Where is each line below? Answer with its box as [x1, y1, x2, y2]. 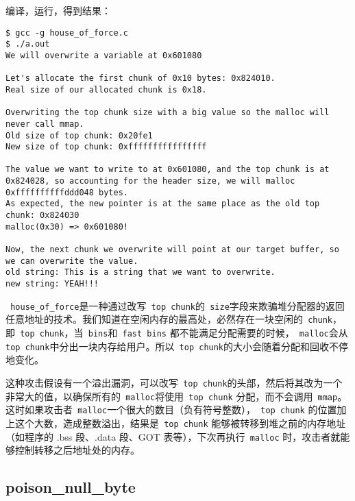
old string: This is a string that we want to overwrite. [5, 267, 276, 278]
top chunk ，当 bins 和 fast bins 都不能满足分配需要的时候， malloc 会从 [20, 326, 348, 339]
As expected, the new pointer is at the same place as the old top [5, 199, 320, 209]
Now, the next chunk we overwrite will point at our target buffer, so [5, 245, 339, 255]
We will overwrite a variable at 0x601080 [5, 50, 202, 60]
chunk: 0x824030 [5, 210, 79, 221]
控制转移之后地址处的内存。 [14, 443, 140, 457]
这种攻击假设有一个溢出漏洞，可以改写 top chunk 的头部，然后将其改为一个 [5, 375, 343, 389]
